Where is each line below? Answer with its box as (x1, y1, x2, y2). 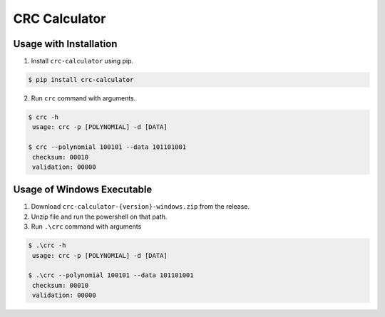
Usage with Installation (13, 38, 118, 50)
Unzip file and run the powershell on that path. (31, 212, 168, 221)
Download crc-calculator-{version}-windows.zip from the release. (31, 202, 250, 211)
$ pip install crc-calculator (28, 76, 134, 84)
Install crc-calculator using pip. (31, 57, 134, 66)
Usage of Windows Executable (13, 184, 153, 196)
